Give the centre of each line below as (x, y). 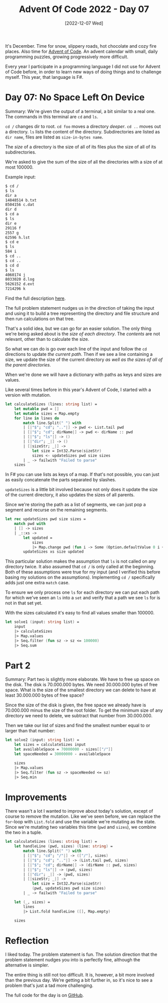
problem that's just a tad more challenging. (49, 985)
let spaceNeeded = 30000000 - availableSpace (62, 754)
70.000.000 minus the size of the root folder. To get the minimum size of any (84, 710)
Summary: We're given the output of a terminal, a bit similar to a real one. (80, 111)
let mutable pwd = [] (36, 409)
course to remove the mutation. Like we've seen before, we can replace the (83, 816)
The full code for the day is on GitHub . (44, 995)
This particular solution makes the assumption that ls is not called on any (81, 561)
